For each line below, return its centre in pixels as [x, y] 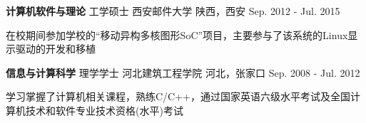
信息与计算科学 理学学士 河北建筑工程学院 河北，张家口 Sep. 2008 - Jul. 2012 [183, 72]
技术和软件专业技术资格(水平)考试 [104, 110]
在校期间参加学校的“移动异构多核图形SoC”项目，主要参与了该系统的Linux [177, 34]
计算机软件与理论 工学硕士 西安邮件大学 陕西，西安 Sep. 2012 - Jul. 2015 [173, 11]
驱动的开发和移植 [55, 49]
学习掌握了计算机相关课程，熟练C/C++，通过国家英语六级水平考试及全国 [178, 96]
